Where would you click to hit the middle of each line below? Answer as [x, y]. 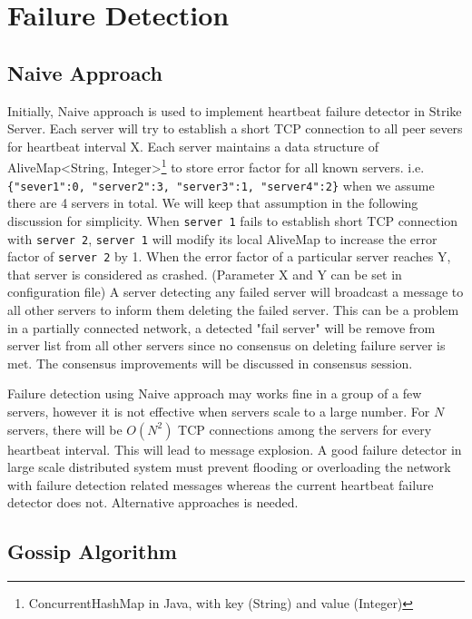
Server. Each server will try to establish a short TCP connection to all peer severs [235, 128]
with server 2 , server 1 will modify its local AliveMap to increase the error [222, 238]
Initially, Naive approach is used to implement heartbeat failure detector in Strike [235, 110]
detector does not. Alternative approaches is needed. [153, 502]
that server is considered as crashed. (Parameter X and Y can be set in [205, 274]
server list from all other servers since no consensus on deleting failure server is [226, 345]
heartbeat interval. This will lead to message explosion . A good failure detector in [235, 449]
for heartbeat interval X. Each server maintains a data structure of [193, 146]
